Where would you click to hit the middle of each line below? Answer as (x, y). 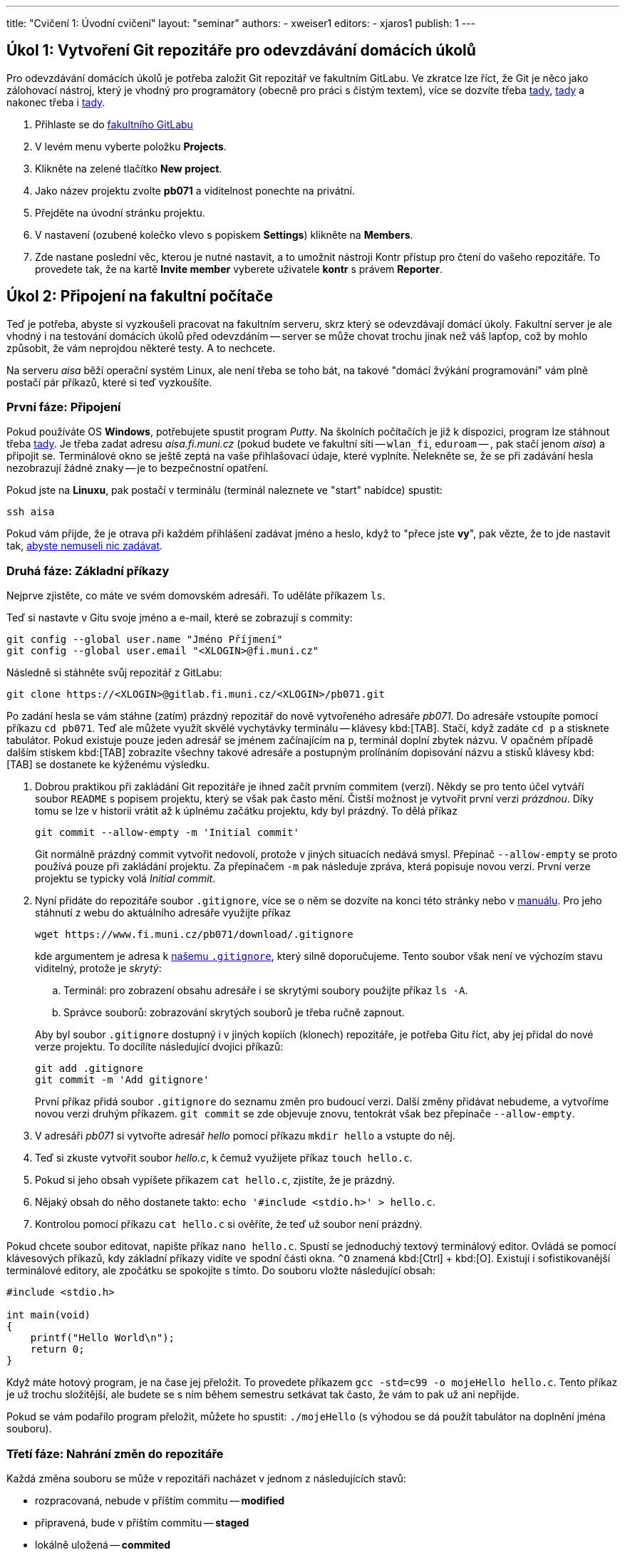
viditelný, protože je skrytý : (98, 968)
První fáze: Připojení (64, 407)
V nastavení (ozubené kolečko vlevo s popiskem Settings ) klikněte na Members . (224, 234)
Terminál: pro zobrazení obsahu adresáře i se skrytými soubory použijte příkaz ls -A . (266, 991)
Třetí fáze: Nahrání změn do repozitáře (115, 1453)
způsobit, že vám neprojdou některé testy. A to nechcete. (141, 348)
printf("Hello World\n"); (103, 1338)
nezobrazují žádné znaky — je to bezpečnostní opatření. (138, 468)
